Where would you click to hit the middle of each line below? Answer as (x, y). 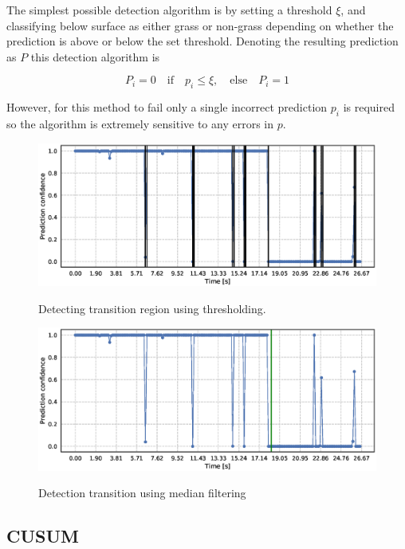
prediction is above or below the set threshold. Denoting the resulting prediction (202, 41)
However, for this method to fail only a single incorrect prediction (167, 107)
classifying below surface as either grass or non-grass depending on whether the (200, 25)
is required (369, 107)
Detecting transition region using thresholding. (152, 308)
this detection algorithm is (95, 56)
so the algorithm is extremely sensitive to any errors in (140, 123)
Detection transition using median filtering (142, 493)
